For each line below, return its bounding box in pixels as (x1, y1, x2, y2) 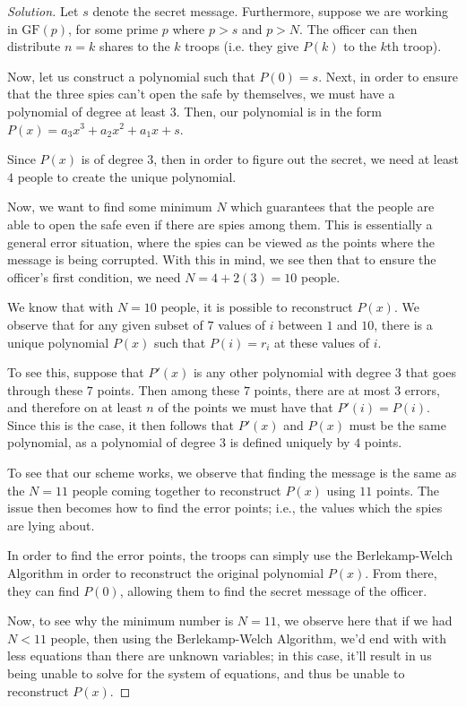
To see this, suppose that (7, 363, 144, 382)
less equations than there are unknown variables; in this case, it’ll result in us (7, 646, 432, 665)
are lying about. (7, 515, 95, 534)
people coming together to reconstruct (72, 480, 281, 499)
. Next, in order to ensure (318, 66, 458, 85)
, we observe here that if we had (276, 611, 453, 630)
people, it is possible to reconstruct (160, 297, 353, 316)
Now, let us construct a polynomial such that (7, 66, 255, 85)
